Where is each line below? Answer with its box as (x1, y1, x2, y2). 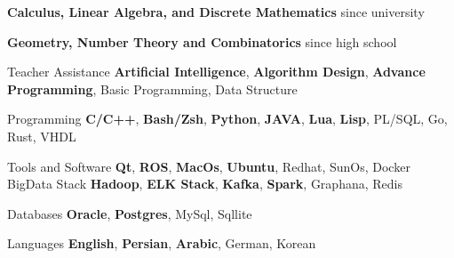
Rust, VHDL (7, 126, 76, 145)
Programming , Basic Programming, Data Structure (7, 79, 298, 98)
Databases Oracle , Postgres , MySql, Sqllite (7, 204, 252, 222)
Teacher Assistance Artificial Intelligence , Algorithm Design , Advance (7, 62, 426, 81)
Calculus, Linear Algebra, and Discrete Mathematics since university (7, 3, 425, 20)
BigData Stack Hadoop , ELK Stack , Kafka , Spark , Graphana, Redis (7, 174, 402, 193)
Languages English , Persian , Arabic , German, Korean (7, 234, 316, 253)
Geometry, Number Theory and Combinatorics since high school (7, 32, 397, 51)
